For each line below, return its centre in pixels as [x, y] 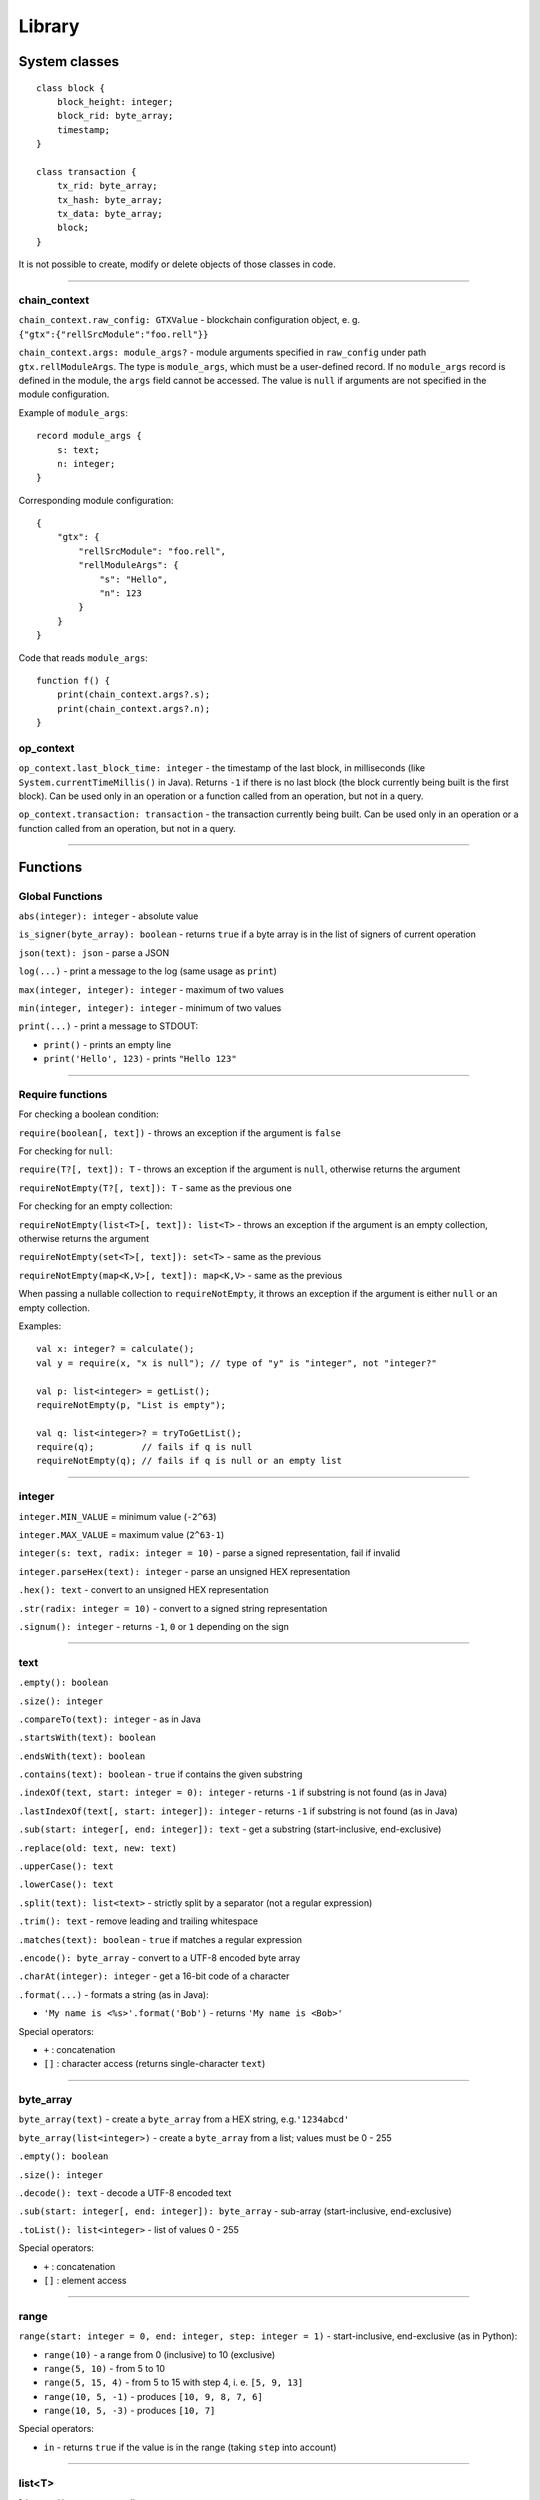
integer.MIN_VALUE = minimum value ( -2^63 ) [117, 1516]
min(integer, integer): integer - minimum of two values [150, 1007]
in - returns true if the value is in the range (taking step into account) [190, 2447]
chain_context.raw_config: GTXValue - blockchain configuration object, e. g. [189, 320]
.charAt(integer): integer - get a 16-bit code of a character [154, 1976]
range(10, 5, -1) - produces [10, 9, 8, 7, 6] [153, 2396]
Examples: [40, 1326]
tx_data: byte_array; [110, 214]
